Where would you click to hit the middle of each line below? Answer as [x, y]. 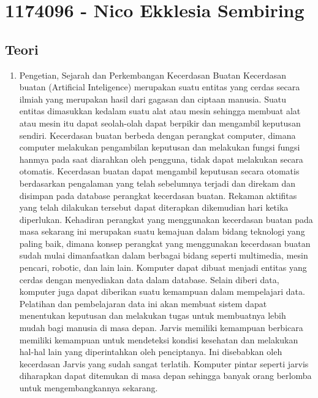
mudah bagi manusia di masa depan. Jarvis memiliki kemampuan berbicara [161, 328]
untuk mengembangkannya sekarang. [89, 388]
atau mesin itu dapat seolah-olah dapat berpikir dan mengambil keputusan [160, 123]
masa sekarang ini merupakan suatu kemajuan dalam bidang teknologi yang [162, 231]
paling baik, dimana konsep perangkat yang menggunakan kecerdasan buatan [165, 243]
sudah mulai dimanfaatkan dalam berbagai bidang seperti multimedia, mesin [164, 255]
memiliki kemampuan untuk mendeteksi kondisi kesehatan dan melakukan [159, 339]
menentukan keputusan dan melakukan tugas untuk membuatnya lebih [153, 315]
